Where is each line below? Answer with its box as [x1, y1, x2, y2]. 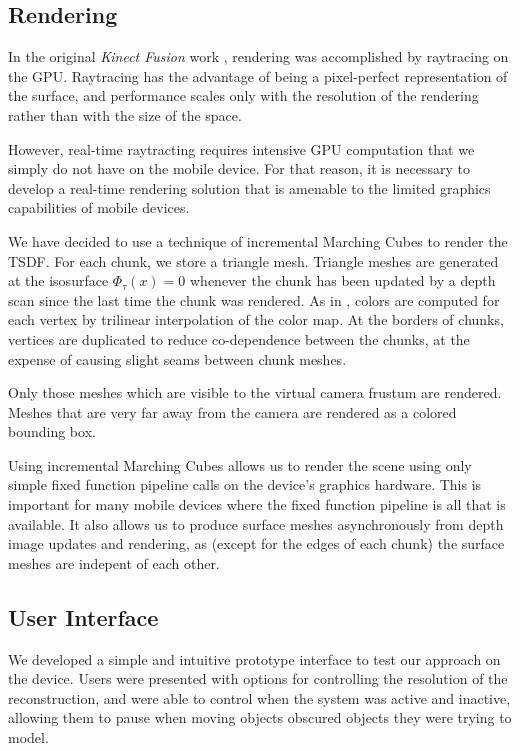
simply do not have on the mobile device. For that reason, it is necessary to [8, 158, 470, 179]
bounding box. [8, 421, 96, 442]
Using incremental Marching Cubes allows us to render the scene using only [8, 454, 472, 475]
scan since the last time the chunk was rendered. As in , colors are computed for [8, 289, 500, 310]
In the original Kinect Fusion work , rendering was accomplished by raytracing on [8, 46, 509, 67]
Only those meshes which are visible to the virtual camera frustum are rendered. [8, 382, 502, 403]
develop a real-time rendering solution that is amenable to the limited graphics [8, 177, 491, 198]
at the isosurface [8, 270, 109, 291]
